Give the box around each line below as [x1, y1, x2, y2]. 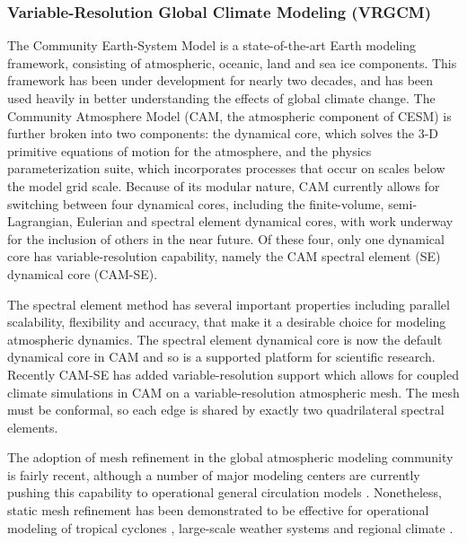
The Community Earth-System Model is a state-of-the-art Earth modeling [7, 36, 416, 55]
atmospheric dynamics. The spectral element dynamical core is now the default [7, 329, 443, 348]
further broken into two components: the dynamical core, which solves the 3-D [7, 124, 439, 143]
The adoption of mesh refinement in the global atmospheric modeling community [7, 448, 454, 467]
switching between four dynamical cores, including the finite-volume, [7, 194, 384, 213]
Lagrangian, [7, 212, 73, 231]
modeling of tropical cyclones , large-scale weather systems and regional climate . [7, 518, 454, 537]
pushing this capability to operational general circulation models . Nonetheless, [7, 483, 442, 502]
